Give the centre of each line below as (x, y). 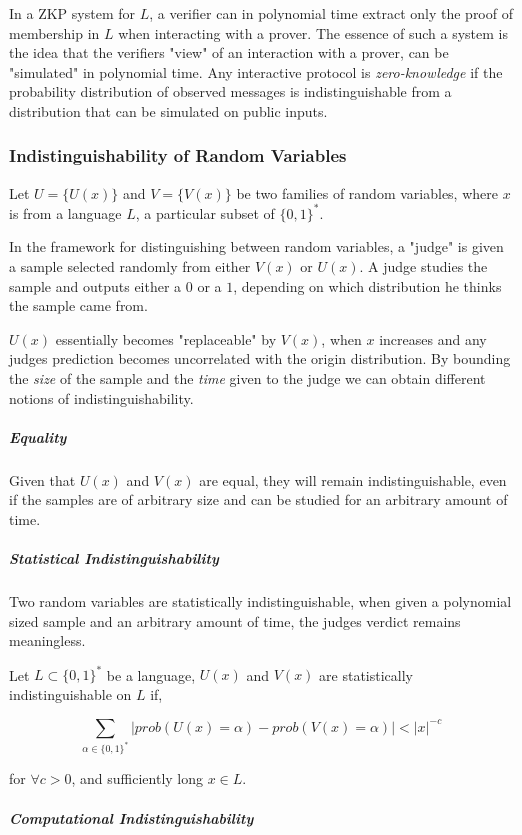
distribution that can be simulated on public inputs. (168, 110)
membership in (54, 32)
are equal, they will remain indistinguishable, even (353, 479)
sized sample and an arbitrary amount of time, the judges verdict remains (235, 620)
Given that (42, 479)
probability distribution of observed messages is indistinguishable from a (230, 91)
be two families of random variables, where (367, 192)
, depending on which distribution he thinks (367, 285)
